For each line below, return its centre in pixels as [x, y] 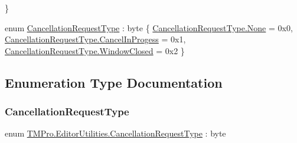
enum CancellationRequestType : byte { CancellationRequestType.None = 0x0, [149, 27]
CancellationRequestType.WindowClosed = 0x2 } [95, 50]
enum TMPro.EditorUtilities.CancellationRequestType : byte [115, 133]
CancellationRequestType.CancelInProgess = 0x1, [95, 39]
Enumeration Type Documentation [114, 82]
